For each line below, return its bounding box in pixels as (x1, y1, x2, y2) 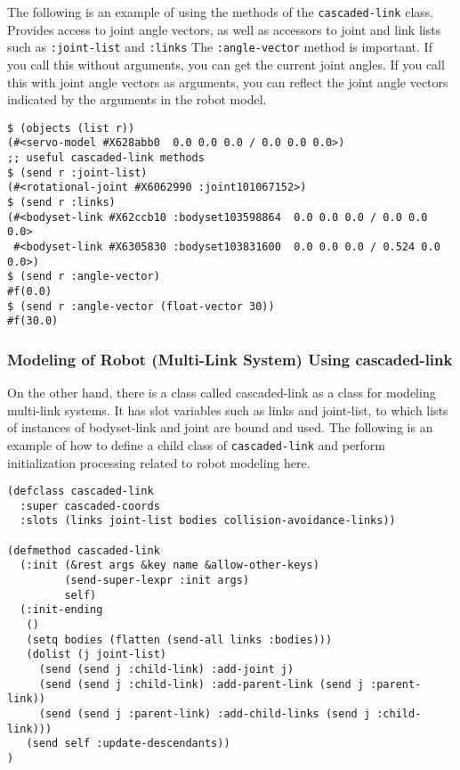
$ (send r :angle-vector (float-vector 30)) (7, 299, 275, 313)
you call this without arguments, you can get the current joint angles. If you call (7, 54, 445, 73)
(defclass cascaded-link (7, 485, 154, 498)
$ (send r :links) (7, 195, 116, 209)
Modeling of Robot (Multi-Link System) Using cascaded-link (7, 348, 453, 370)
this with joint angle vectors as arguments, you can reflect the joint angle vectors (7, 72, 448, 91)
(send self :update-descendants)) (26, 737, 230, 750)
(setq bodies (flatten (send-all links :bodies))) (26, 633, 333, 646)
